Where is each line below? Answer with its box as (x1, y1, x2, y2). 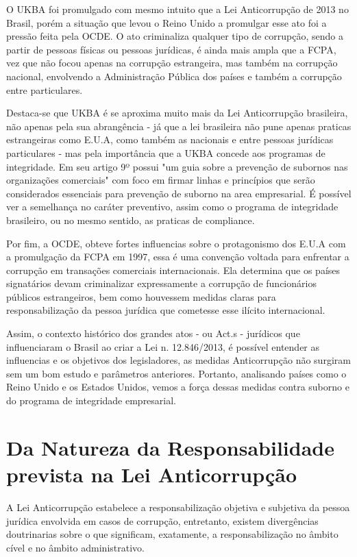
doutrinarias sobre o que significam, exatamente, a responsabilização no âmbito (6, 527, 338, 541)
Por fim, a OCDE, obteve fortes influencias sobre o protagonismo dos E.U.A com (6, 236, 346, 250)
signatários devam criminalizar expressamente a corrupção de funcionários (6, 276, 317, 290)
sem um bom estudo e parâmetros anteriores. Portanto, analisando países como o (6, 366, 347, 380)
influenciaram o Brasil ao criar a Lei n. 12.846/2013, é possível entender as (6, 339, 320, 354)
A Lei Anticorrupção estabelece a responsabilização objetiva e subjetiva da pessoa (6, 499, 350, 514)
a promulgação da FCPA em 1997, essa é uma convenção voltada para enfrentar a (6, 249, 349, 264)
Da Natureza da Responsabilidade (6, 433, 334, 461)
